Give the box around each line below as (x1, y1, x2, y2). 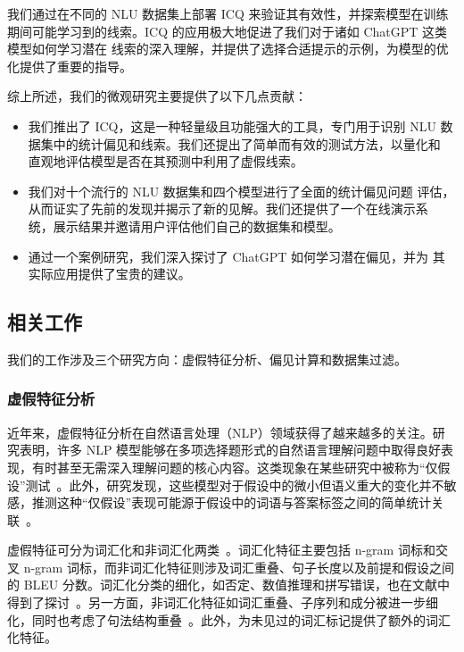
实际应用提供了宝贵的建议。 (28, 264, 191, 283)
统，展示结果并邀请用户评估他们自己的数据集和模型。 (28, 216, 341, 235)
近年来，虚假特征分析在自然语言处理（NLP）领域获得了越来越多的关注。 (7, 422, 433, 441)
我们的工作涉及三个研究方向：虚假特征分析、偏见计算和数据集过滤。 (7, 349, 407, 368)
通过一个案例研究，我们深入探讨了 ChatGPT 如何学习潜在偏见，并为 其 (28, 247, 445, 265)
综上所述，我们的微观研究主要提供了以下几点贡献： (7, 87, 307, 105)
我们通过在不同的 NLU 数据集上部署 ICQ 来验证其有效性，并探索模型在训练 (7, 4, 449, 22)
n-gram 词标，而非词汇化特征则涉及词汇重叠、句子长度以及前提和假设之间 (23, 557, 454, 576)
